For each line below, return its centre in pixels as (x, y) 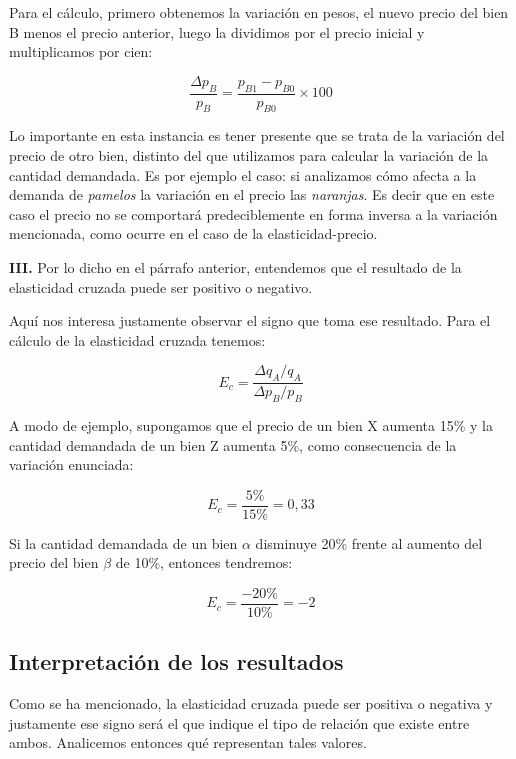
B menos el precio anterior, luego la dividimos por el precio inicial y (217, 31)
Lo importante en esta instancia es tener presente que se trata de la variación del (257, 135)
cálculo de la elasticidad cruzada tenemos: (137, 339)
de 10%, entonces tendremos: (204, 562)
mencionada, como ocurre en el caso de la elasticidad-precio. (193, 233)
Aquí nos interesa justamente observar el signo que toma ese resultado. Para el (250, 320)
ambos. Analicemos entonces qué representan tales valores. (188, 742)
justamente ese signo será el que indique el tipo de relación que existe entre (239, 722)
